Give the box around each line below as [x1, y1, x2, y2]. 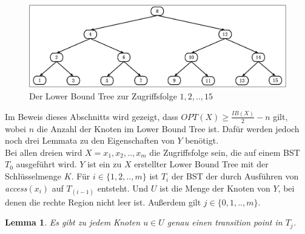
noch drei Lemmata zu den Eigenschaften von [5, 134, 175, 147]
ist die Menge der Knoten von [159, 181, 270, 194]
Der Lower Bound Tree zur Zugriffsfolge [29, 89, 177, 102]
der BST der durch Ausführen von [171, 170, 299, 182]
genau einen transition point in [167, 216, 283, 229]
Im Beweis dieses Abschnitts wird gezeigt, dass [5, 110, 178, 122]
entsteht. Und [97, 181, 149, 194]
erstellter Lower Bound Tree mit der [134, 158, 269, 170]
